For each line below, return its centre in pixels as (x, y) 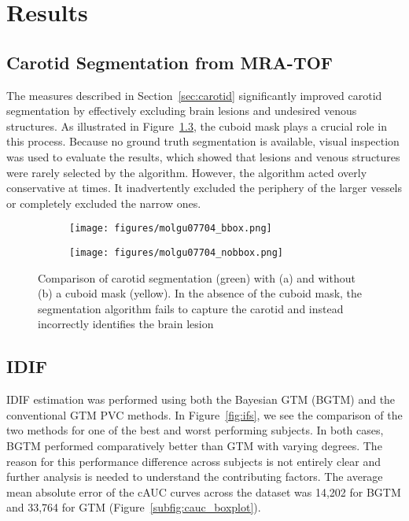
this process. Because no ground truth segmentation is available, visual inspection (203, 141)
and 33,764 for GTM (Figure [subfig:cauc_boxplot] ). (134, 507)
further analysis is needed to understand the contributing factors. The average (195, 477)
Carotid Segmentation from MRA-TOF (170, 62)
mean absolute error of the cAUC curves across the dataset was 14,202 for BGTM (204, 491)
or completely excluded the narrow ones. (104, 203)
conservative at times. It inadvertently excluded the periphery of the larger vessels (204, 188)
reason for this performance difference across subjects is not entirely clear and (194, 461)
